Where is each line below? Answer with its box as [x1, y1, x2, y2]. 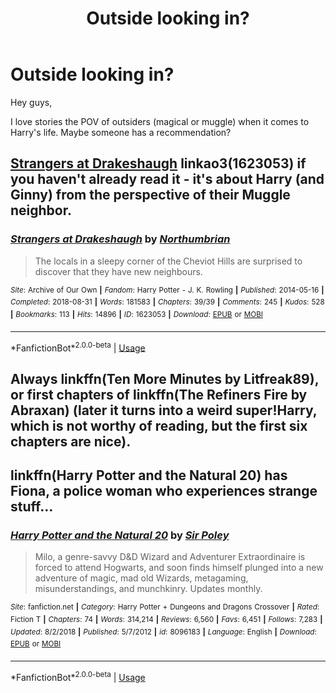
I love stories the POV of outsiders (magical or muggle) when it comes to [10, 115, 310, 127]
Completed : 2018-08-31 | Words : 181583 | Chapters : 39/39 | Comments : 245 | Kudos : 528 [10, 297, 325, 307]
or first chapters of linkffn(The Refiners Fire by [10, 386, 308, 403]
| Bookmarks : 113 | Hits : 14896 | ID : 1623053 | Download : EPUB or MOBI [10, 309, 263, 319]
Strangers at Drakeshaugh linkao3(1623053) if [10, 155, 307, 172]
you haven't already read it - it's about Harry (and [10, 171, 325, 188]
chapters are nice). [10, 433, 132, 450]
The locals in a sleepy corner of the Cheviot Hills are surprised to [34, 255, 303, 267]
